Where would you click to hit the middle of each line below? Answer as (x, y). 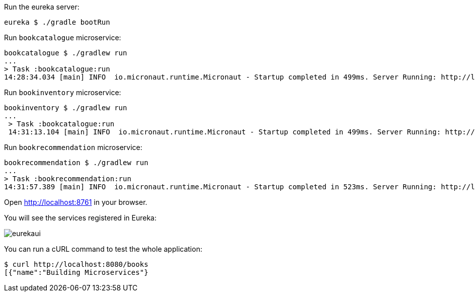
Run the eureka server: (42, 7)
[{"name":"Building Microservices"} (76, 272)
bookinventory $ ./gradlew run (66, 108)
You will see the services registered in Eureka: (80, 218)
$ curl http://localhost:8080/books (76, 264)
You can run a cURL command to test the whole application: (103, 249)
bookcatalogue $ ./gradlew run (66, 53)
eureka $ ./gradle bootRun (57, 22)
